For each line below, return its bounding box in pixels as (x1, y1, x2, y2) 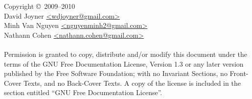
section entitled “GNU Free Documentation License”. (4, 87, 162, 98)
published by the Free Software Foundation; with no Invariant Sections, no (4, 68, 228, 78)
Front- (229, 68, 249, 78)
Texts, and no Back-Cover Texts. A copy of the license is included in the (23, 77, 241, 88)
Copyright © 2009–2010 (4, 1, 75, 11)
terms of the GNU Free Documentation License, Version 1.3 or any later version (4, 58, 244, 69)
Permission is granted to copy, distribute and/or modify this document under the (4, 49, 248, 59)
